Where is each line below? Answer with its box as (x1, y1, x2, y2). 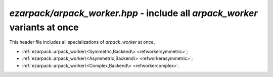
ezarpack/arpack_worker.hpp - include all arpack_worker (9, 8, 258, 19)
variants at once (9, 22, 79, 33)
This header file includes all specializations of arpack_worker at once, (9, 39, 155, 45)
